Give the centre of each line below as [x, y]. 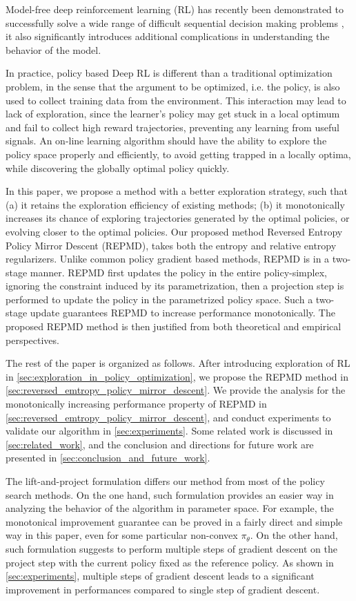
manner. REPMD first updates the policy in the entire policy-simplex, [178, 272]
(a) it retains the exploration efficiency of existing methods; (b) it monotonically [175, 204]
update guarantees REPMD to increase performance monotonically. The [182, 313]
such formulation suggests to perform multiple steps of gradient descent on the [171, 548]
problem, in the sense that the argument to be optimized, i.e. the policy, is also [173, 86]
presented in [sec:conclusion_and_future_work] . [108, 458]
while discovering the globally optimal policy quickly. [118, 168]
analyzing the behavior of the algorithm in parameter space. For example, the [170, 508]
